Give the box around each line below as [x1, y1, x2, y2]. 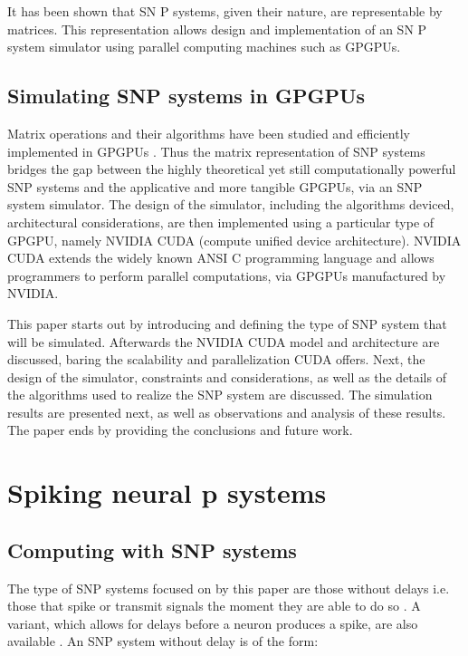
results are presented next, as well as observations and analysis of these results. [7, 402, 446, 421]
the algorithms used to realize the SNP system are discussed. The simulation [7, 385, 433, 404]
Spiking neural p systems [7, 474, 327, 511]
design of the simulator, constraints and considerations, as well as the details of [7, 367, 446, 386]
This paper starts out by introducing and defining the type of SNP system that [7, 314, 447, 333]
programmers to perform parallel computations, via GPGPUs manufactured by [7, 265, 446, 285]
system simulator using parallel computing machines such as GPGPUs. [7, 37, 401, 56]
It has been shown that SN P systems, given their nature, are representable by [7, 2, 443, 20]
